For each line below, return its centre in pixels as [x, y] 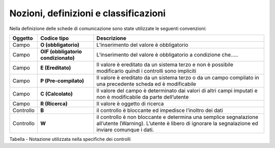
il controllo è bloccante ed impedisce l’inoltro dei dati [160, 110]
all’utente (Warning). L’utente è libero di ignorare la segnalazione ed [177, 123]
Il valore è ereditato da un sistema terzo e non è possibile [165, 65]
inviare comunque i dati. [125, 130]
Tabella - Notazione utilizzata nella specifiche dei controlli [70, 139]
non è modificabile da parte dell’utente [143, 97]
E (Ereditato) [56, 68]
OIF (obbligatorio [61, 51]
